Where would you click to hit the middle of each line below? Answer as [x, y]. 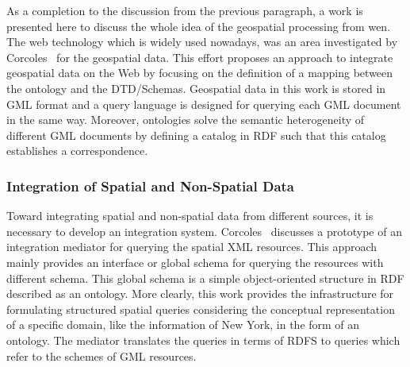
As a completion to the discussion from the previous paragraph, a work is [185, 10]
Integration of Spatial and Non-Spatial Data [150, 185]
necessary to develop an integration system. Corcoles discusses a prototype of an [204, 231]
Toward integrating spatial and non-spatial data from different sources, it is [190, 216]
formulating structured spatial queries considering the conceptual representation [201, 309]
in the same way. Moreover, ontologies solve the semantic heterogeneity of [186, 120]
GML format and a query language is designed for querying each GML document [204, 104]
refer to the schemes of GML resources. [102, 355]
